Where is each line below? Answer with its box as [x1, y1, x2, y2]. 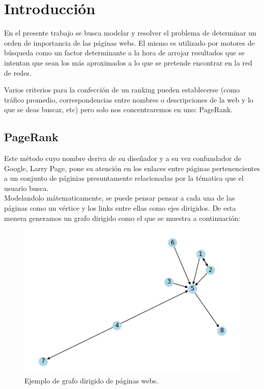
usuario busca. [4, 182, 49, 193]
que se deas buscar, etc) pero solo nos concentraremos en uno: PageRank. [4, 104, 233, 115]
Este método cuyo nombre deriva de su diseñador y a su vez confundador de [4, 153, 242, 164]
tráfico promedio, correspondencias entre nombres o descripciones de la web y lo [4, 94, 253, 105]
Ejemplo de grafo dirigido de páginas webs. [24, 375, 158, 386]
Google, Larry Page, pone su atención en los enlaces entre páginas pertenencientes [4, 163, 260, 173]
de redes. [4, 67, 32, 78]
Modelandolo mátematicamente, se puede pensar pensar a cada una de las [4, 192, 235, 203]
